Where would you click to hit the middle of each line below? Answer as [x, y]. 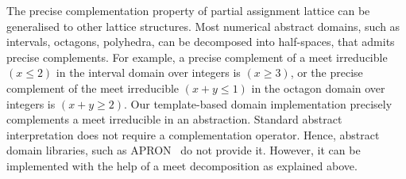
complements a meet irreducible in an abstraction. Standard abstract [174, 119]
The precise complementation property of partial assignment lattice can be [188, 10]
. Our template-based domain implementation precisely [258, 103]
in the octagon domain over [318, 88]
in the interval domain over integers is [148, 72]
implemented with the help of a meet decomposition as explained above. [182, 165]
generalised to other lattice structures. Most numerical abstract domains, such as [203, 26]
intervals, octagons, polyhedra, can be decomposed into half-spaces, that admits [201, 42]
